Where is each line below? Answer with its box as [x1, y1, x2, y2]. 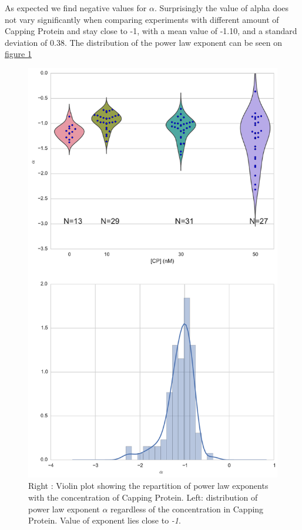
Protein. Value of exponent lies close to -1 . [28, 514, 181, 526]
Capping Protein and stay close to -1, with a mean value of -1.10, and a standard [5, 25, 297, 37]
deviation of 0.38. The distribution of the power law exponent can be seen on [5, 36, 282, 48]
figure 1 [5, 48, 32, 60]
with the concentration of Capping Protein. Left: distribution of [28, 491, 258, 504]
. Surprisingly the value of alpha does [154, 2, 289, 14]
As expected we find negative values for [5, 2, 147, 14]
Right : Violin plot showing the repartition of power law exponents [28, 479, 269, 492]
